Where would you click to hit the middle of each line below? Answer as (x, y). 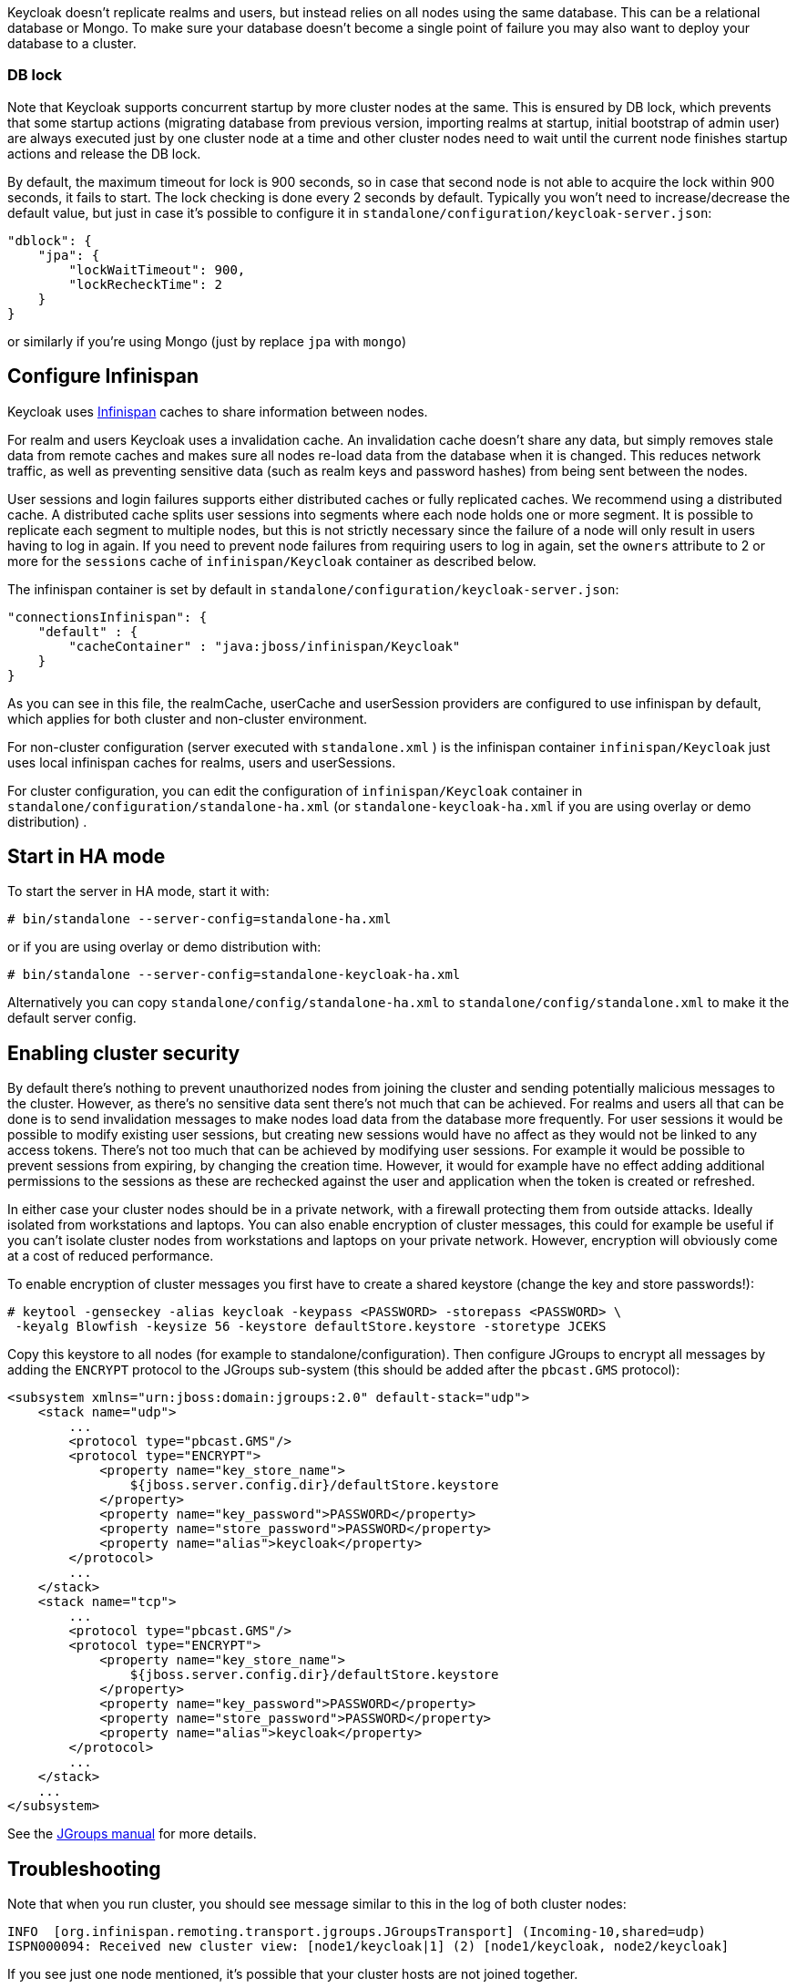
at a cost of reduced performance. (111, 1256)
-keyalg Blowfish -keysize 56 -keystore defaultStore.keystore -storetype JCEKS (311, 1327)
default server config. (72, 1018)
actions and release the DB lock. (104, 153)
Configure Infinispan (103, 376)
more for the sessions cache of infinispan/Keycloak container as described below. (272, 561)
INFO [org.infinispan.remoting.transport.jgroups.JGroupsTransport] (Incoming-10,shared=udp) (357, 1932)
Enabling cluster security (124, 1053)
